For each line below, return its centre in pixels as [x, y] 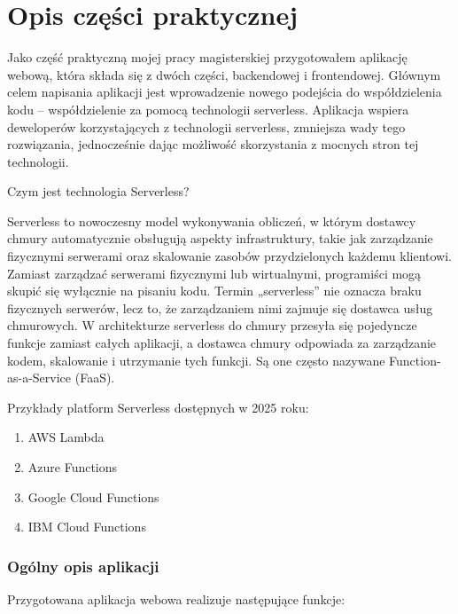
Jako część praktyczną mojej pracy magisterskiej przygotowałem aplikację [207, 57]
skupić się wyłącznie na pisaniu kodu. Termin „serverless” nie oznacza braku [214, 291]
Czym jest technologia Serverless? [98, 191]
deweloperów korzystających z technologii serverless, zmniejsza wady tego [206, 126]
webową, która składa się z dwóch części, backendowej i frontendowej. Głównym [224, 74]
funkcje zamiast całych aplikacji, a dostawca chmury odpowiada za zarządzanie [222, 343]
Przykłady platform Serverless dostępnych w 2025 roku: [158, 407]
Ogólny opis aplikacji [83, 566]
